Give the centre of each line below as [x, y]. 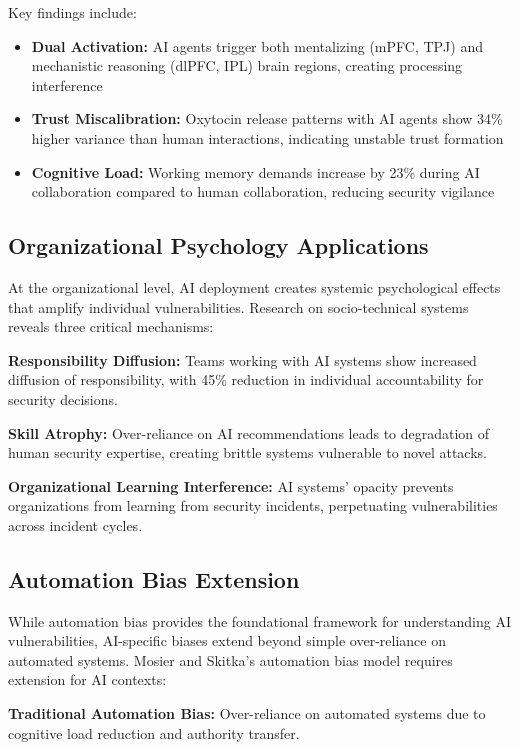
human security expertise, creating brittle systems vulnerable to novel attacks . [247, 452]
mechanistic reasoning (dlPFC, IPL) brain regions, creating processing [247, 65]
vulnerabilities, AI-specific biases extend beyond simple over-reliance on [227, 640]
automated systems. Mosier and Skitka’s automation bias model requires [230, 659]
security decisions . [63, 398]
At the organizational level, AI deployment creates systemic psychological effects [254, 286]
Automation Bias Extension [154, 578]
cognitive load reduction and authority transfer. [154, 732]
